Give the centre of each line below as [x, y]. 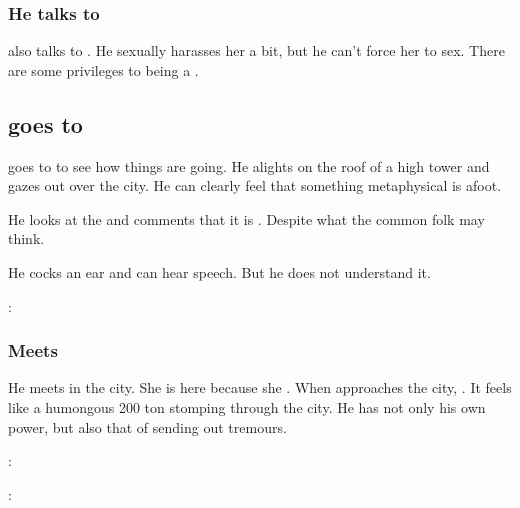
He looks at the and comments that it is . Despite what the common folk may [246, 218]
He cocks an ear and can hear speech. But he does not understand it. [219, 271]
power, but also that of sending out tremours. [147, 426]
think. [26, 238]
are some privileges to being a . [103, 69]
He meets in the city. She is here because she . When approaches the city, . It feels [260, 387]
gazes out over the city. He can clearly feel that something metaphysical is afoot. [255, 185]
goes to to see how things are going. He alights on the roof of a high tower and [249, 165]
